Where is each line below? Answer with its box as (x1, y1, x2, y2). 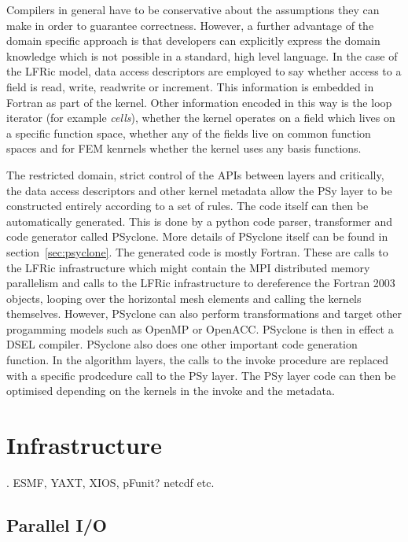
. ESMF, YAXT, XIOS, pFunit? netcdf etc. (6, 474, 215, 490)
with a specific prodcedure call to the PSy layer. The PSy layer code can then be (6, 367, 396, 383)
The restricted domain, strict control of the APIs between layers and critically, (6, 166, 384, 183)
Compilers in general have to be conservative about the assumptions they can (6, 2, 380, 17)
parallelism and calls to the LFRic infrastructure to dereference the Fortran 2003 (6, 275, 395, 291)
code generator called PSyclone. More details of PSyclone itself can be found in (6, 228, 388, 245)
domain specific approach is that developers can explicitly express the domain (6, 32, 380, 49)
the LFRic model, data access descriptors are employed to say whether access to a (6, 63, 402, 79)
